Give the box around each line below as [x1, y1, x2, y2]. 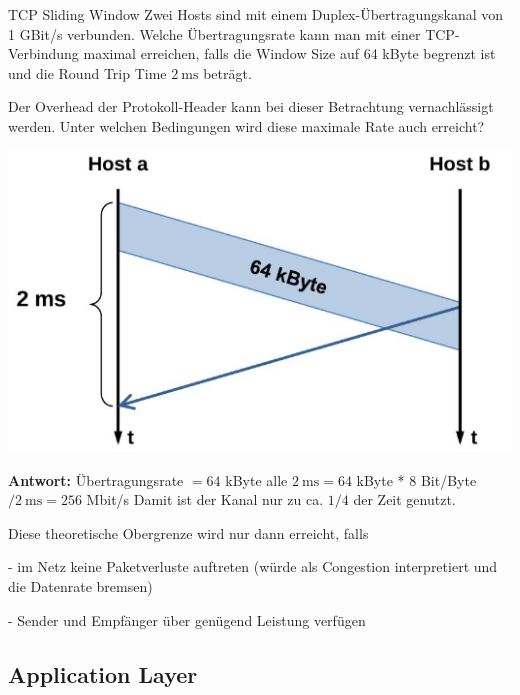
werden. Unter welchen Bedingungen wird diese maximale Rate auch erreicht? [8, 115, 485, 136]
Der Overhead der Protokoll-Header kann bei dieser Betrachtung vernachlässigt [8, 96, 494, 117]
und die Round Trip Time [8, 62, 167, 83]
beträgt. [203, 62, 252, 83]
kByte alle [225, 469, 288, 490]
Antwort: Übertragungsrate [8, 469, 184, 490]
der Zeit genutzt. [353, 489, 456, 510]
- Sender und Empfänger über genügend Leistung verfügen [8, 609, 366, 630]
